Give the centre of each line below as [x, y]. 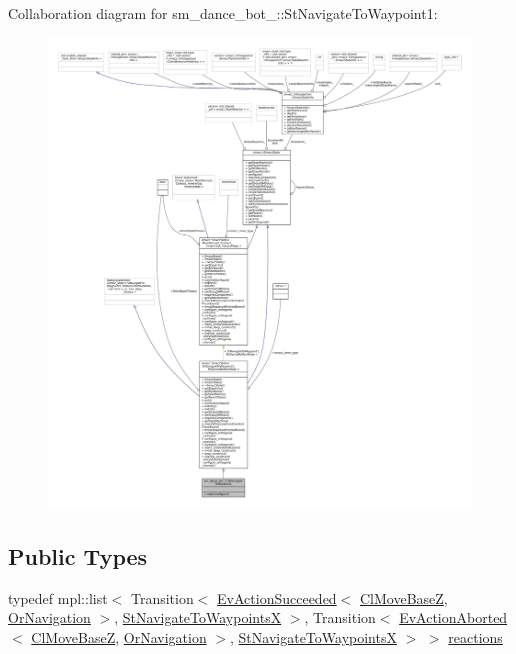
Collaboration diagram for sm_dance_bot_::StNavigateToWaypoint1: [223, 13]
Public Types [78, 556]
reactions [475, 637]
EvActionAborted [453, 617]
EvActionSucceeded [277, 597]
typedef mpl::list [58, 597]
